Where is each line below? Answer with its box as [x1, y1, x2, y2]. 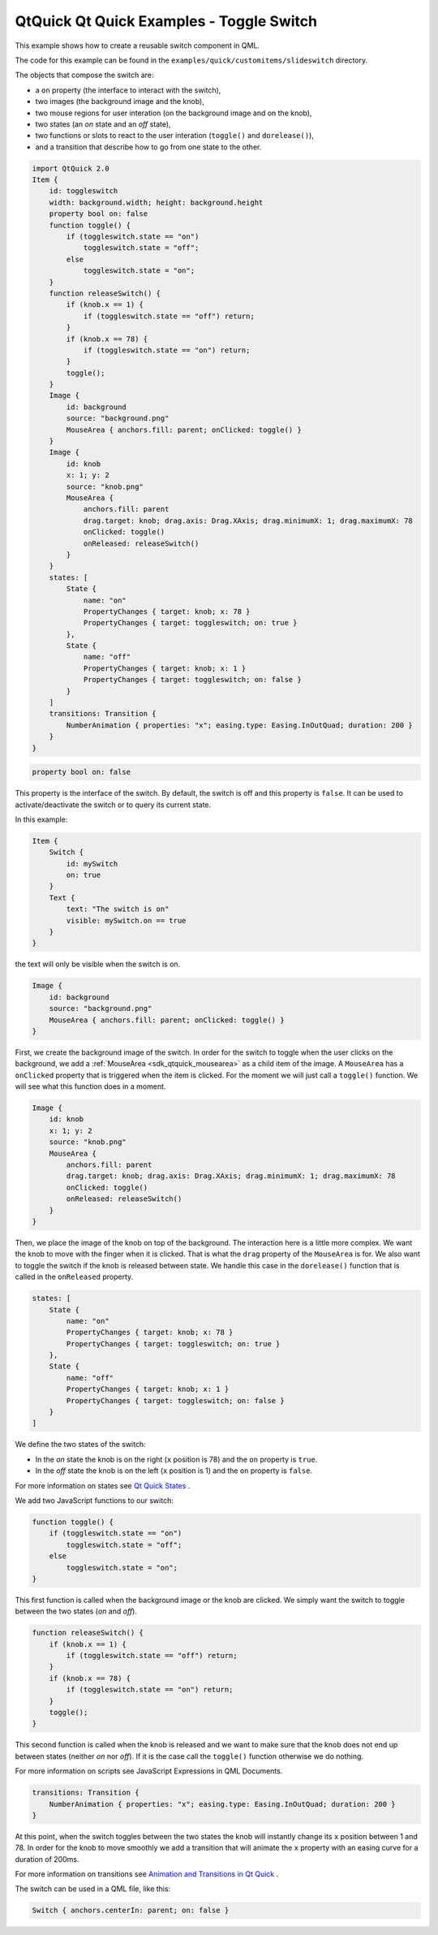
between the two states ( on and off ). [15, 1606, 138, 1616]
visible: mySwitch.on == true [66, 916, 187, 925]
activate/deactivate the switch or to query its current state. [15, 800, 212, 810]
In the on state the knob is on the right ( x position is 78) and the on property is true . [35, 1454, 318, 1464]
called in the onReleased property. [15, 1272, 134, 1282]
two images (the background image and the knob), [35, 97, 204, 106]
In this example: [15, 814, 68, 824]
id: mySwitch [66, 859, 118, 868]
